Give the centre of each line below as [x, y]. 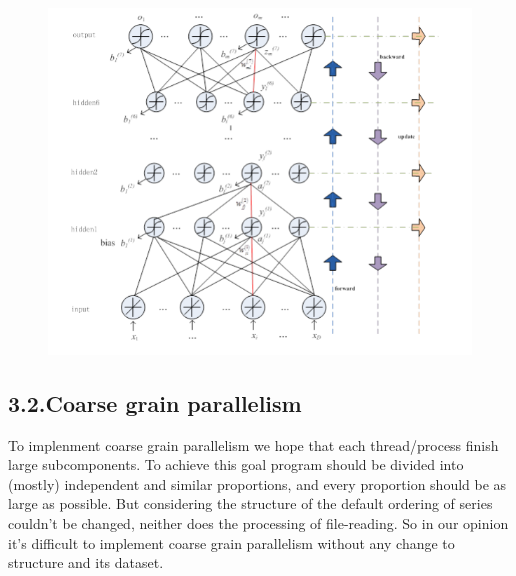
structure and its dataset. [86, 562]
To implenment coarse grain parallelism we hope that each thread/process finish [253, 444]
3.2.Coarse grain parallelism [155, 402]
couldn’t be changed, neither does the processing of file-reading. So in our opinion [258, 523]
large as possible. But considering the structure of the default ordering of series [250, 503]
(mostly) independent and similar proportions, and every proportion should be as [257, 483]
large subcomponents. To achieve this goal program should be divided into [236, 464]
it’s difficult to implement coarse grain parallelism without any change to [231, 542]
